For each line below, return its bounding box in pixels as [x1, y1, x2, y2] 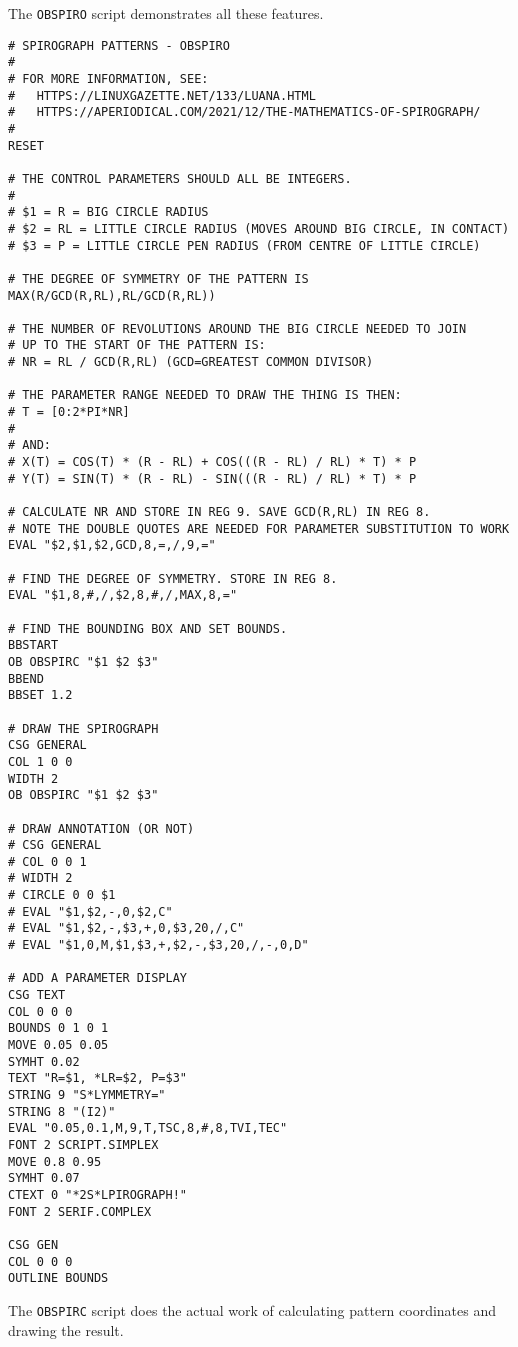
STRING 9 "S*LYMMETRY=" [8, 1088, 166, 1102]
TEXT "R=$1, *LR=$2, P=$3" [8, 1071, 187, 1086]
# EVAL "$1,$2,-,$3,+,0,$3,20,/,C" [8, 921, 245, 936]
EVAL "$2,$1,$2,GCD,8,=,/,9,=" [8, 538, 216, 553]
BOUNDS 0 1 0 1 [8, 1021, 109, 1036]
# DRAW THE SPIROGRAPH [8, 721, 159, 736]
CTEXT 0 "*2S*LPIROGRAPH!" [8, 1187, 187, 1202]
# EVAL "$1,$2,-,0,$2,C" [8, 904, 173, 919]
